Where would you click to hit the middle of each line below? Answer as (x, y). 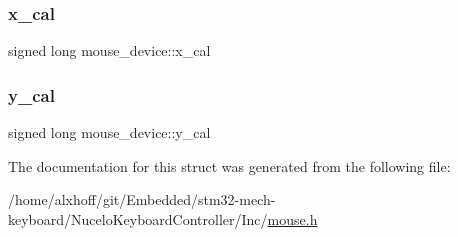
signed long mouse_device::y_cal (109, 132)
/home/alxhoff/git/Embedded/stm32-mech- (142, 199)
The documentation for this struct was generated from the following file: (229, 165)
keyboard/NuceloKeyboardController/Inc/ (138, 218)
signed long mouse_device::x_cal (109, 50)
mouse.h (292, 218)
